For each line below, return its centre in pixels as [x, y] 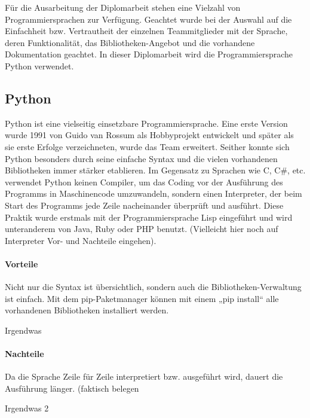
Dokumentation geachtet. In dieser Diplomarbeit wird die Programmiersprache [149, 54]
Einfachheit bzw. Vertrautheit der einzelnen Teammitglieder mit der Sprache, [146, 31]
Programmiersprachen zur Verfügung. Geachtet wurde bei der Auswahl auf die [148, 19]
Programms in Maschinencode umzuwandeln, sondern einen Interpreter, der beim [154, 193]
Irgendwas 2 [27, 408]
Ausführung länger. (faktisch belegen [72, 388]
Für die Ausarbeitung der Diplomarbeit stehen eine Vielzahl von [123, 7]
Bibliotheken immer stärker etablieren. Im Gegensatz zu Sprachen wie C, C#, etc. [155, 170]
